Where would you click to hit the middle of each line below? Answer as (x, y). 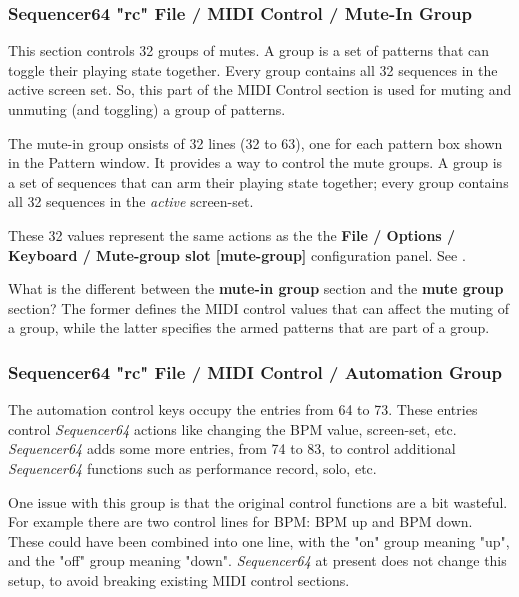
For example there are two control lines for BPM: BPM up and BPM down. (240, 521)
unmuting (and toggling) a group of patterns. (147, 109)
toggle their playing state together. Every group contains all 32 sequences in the (253, 69)
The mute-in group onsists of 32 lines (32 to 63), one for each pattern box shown (255, 142)
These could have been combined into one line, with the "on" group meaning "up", (259, 540)
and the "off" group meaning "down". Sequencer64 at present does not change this (257, 560)
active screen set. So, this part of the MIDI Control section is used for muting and (260, 89)
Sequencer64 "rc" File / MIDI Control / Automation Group (255, 371)
